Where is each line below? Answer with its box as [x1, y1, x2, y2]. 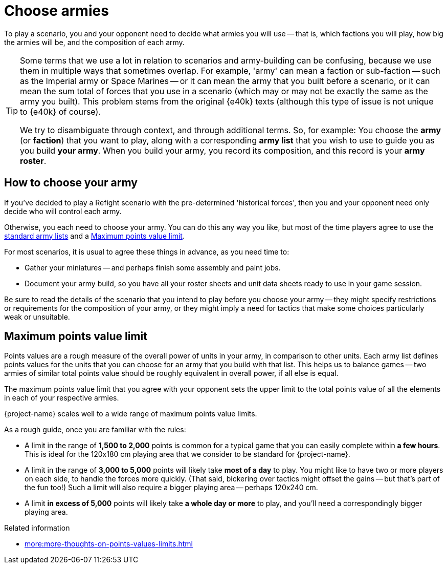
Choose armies [4, 2, 109, 19]
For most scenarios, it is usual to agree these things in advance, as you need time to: [4, 247, 289, 256]
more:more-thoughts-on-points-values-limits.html [25, 539, 193, 549]
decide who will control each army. [4, 206, 122, 216]
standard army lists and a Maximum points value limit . [4, 231, 185, 240]
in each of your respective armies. [4, 393, 119, 403]
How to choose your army [4, 176, 138, 190]
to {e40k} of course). [20, 106, 101, 117]
